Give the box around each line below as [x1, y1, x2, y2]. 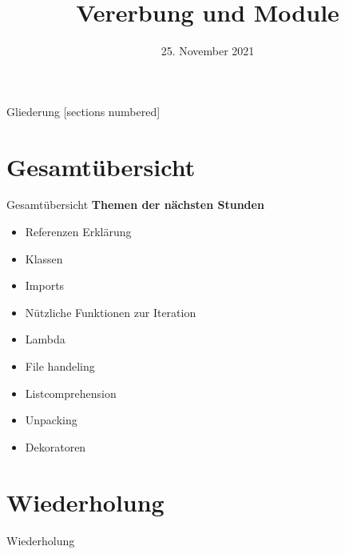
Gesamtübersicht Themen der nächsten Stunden [6, 196, 264, 213]
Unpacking [25, 411, 77, 428]
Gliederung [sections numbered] [6, 102, 161, 119]
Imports [25, 277, 65, 294]
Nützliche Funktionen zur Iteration [25, 303, 196, 320]
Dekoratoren [25, 438, 86, 455]
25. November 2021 [161, 42, 255, 59]
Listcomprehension [25, 384, 117, 401]
